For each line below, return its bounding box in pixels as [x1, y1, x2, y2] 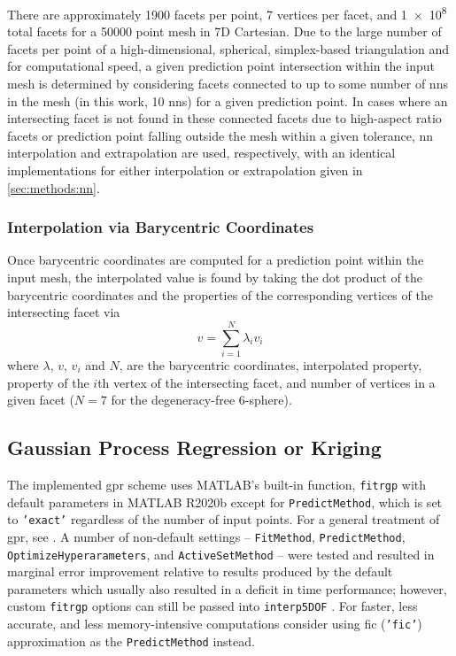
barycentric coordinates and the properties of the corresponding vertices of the [7, 285, 433, 304]
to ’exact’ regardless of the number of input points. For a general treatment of [7, 510, 440, 529]
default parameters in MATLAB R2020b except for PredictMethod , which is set [7, 492, 443, 511]
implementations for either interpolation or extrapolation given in [7, 161, 363, 179]
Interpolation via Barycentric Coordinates [7, 216, 314, 238]
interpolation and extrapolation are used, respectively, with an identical [7, 143, 396, 162]
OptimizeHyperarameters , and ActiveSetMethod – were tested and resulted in [7, 544, 435, 563]
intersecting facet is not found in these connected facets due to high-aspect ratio [7, 109, 442, 127]
